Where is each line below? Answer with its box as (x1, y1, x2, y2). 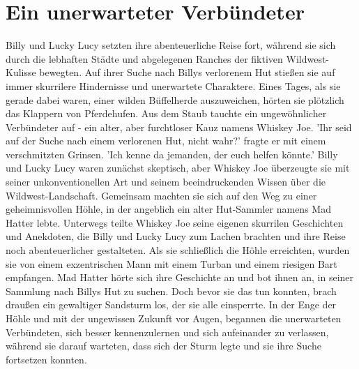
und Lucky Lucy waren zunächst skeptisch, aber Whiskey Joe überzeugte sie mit (6, 160, 350, 175)
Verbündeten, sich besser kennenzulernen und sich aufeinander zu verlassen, (6, 324, 329, 339)
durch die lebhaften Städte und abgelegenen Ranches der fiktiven (6, 51, 283, 66)
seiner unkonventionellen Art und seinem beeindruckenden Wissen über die (6, 174, 326, 189)
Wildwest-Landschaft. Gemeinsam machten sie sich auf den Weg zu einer (6, 188, 317, 202)
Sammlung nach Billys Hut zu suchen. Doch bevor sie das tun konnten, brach (6, 283, 337, 298)
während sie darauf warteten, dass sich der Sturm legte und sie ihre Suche (6, 338, 321, 353)
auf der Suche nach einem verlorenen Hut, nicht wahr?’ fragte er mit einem (6, 133, 326, 148)
